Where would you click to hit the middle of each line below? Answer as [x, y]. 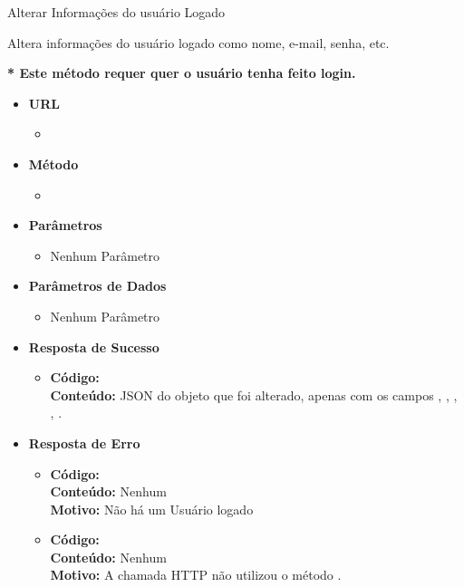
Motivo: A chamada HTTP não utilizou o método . [196, 575]
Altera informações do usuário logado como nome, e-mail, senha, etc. [198, 42]
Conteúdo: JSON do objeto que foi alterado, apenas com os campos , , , [254, 395]
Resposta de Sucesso [94, 346]
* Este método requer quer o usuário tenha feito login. [182, 73]
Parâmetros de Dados [97, 286]
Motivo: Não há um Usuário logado [152, 509]
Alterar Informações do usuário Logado [116, 12]
